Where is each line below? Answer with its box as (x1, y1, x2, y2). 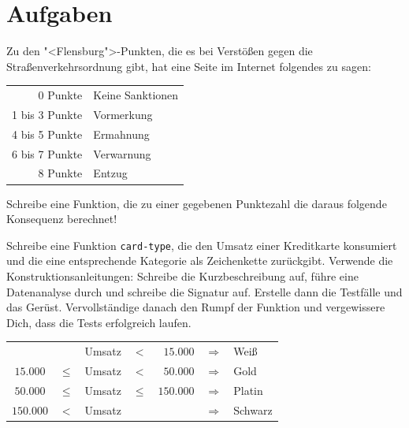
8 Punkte (38, 165, 83, 181)
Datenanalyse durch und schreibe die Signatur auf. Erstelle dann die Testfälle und (6, 283, 403, 300)
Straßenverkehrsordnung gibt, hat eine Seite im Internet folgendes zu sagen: (6, 58, 371, 74)
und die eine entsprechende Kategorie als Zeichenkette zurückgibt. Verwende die (6, 252, 393, 269)
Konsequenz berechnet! (6, 210, 117, 227)
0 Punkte (38, 87, 83, 103)
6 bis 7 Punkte (12, 145, 83, 162)
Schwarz (233, 401, 273, 418)
